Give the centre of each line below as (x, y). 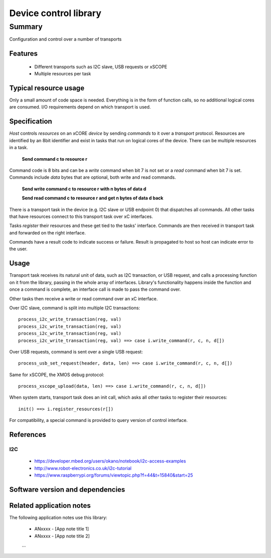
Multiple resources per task (63, 74)
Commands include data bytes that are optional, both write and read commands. (93, 177)
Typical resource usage (47, 88)
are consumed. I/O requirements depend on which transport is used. (80, 107)
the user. (18, 249)
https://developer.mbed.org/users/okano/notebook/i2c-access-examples (110, 461)
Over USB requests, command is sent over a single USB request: (76, 352)
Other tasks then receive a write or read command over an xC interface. (84, 298)
